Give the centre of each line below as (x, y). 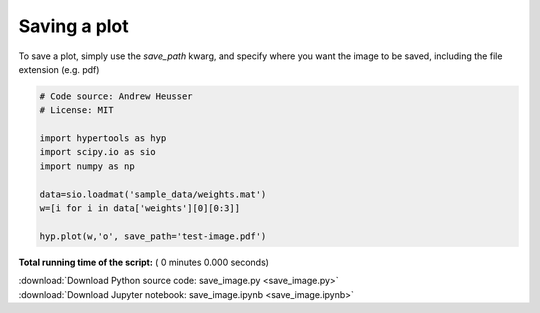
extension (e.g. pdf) (59, 69)
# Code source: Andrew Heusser (116, 96)
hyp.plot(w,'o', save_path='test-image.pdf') (153, 236)
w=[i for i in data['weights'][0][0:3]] (139, 208)
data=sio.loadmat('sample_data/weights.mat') (153, 194)
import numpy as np (87, 166)
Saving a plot (73, 26)
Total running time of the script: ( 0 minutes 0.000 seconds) (144, 262)
